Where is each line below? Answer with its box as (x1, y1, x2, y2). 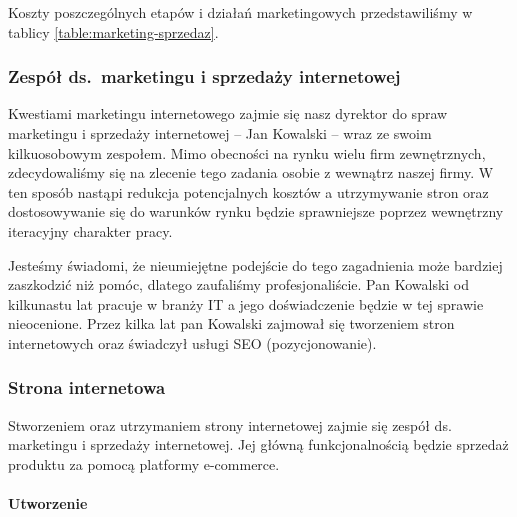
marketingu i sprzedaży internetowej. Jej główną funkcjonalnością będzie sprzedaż (8, 434, 509, 455)
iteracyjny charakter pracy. (8, 220, 173, 241)
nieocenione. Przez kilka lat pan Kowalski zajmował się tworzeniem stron (8, 313, 455, 334)
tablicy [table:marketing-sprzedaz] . (8, 21, 219, 42)
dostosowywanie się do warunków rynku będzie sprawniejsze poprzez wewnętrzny (8, 201, 504, 222)
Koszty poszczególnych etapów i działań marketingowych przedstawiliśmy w (8, 2, 473, 22)
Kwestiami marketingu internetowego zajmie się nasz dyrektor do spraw (8, 103, 448, 124)
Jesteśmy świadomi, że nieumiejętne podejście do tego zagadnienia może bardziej (8, 254, 503, 275)
